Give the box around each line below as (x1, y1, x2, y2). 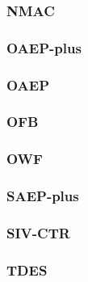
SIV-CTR (6, 222, 70, 242)
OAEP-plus (6, 37, 82, 57)
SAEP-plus (6, 186, 79, 206)
